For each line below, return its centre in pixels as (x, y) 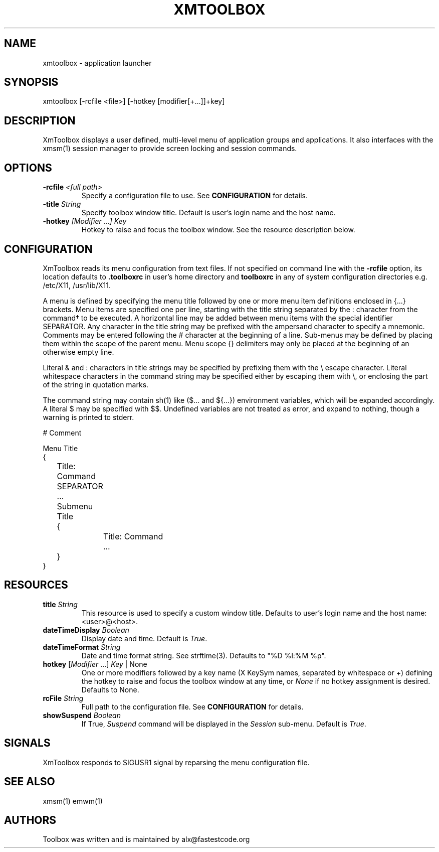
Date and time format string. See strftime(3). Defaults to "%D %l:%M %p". (204, 655)
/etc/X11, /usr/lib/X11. (77, 285)
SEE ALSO (30, 782)
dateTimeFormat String (82, 647)
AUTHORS (30, 820)
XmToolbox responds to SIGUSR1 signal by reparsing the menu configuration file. (176, 762)
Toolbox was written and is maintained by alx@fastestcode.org (146, 839)
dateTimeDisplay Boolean (86, 630)
